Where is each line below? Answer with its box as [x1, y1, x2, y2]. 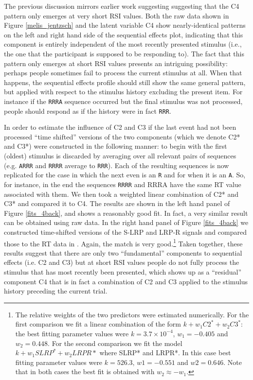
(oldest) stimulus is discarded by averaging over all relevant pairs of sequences [4, 151, 236, 161]
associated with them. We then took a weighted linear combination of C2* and [4, 189, 239, 199]
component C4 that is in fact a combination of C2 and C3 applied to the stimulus [4, 276, 248, 286]
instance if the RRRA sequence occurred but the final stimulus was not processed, [4, 96, 243, 106]
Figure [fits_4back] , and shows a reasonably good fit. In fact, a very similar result [4, 207, 248, 218]
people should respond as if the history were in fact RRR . [4, 105, 171, 116]
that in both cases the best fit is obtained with [15, 366, 155, 377]
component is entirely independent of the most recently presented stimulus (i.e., [4, 39, 242, 49]
